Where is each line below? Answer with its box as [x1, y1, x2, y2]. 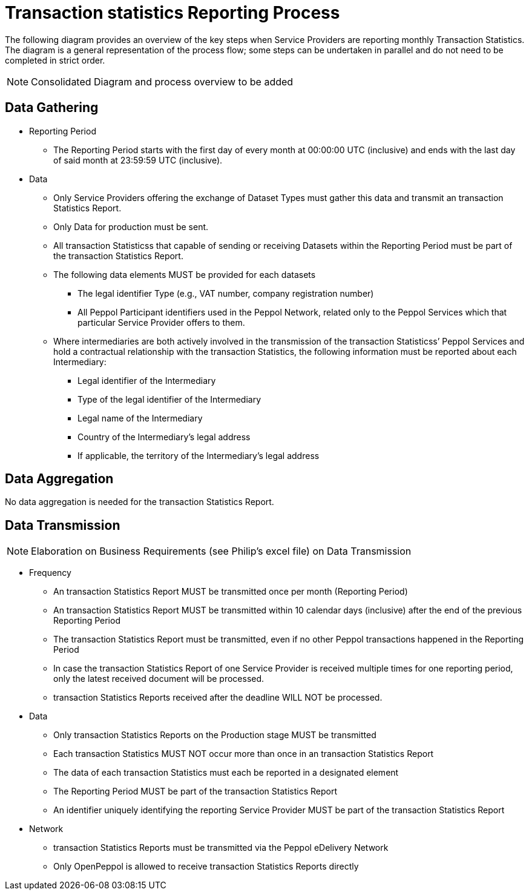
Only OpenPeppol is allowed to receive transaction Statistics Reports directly [53, 861, 359, 872]
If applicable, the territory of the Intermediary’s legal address [77, 450, 320, 461]
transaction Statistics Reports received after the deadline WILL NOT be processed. [53, 692, 383, 703]
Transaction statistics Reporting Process [5, 2, 340, 23]
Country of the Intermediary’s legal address [77, 431, 251, 442]
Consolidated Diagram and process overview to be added [31, 75, 294, 88]
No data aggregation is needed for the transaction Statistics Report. [5, 497, 274, 507]
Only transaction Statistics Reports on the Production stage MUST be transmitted [53, 730, 376, 741]
